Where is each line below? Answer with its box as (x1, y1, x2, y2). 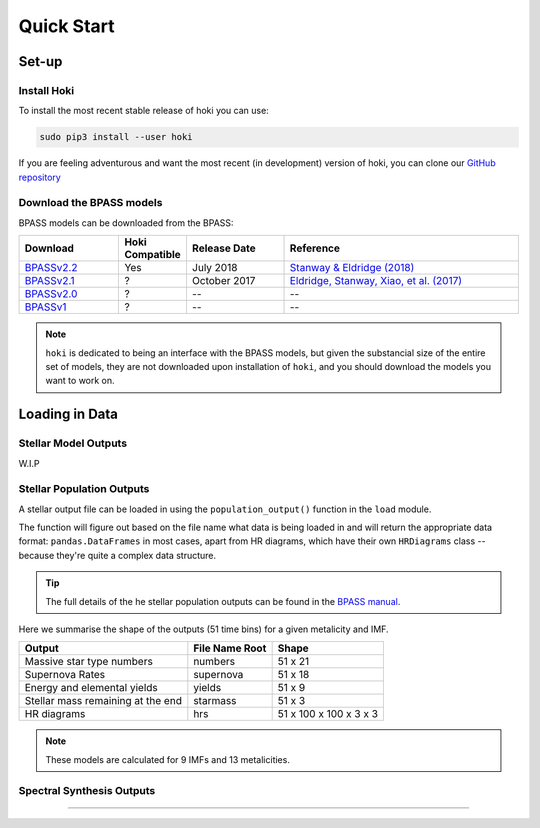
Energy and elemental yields (24, 681, 159, 695)
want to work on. (45, 375, 115, 387)
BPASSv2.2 (24, 261, 78, 275)
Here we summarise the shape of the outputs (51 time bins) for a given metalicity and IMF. (18, 623, 389, 635)
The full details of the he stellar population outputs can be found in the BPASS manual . (45, 595, 401, 607)
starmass (193, 694, 237, 708)
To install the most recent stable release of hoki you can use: (18, 105, 269, 117)
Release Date (191, 241, 257, 255)
